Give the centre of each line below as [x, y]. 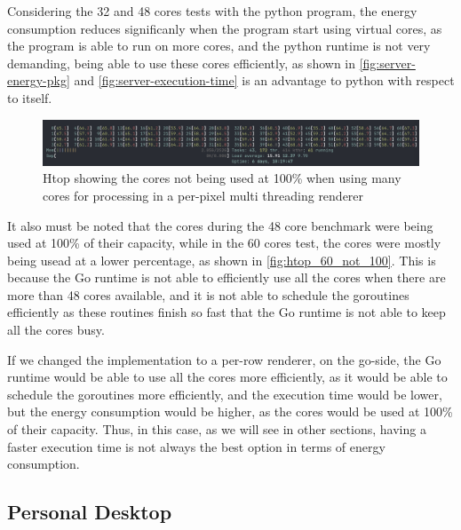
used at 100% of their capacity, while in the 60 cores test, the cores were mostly [224, 243]
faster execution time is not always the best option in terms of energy [196, 446]
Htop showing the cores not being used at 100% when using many [222, 178]
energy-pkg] [39, 80]
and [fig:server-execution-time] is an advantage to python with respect [264, 80]
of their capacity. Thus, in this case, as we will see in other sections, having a [217, 429]
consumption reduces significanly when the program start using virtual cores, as [225, 28]
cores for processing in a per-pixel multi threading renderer [203, 195]
